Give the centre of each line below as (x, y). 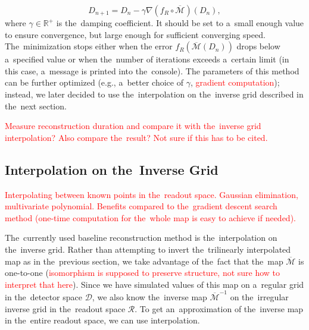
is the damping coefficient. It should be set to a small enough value (180, 23)
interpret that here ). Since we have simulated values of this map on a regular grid (154, 284)
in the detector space (43, 297)
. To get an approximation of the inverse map (219, 308)
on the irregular (259, 297)
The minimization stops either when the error (89, 46)
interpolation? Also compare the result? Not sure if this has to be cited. (136, 137)
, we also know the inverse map (149, 297)
